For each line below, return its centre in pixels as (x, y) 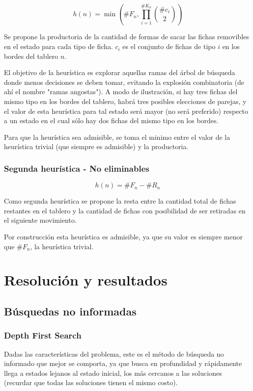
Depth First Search (43, 335)
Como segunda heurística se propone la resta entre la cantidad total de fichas (120, 201)
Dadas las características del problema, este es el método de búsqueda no (114, 353)
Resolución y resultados (86, 280)
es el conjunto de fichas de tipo (169, 46)
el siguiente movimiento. (40, 220)
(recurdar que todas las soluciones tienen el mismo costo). (91, 382)
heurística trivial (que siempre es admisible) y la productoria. (96, 146)
